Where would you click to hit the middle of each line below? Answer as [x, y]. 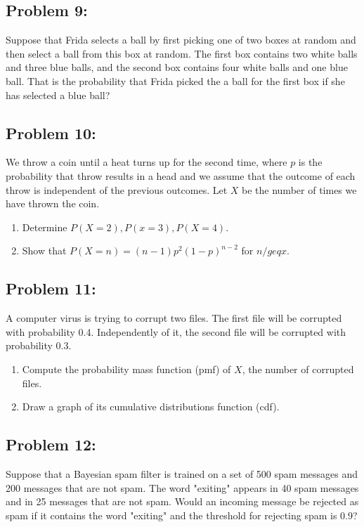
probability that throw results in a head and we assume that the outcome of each [181, 175]
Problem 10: [51, 132]
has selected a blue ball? [58, 95]
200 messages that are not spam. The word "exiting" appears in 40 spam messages [182, 487]
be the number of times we [299, 189]
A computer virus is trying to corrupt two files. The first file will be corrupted [174, 318]
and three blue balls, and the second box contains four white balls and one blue [177, 67]
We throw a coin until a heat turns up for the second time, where [147, 162]
